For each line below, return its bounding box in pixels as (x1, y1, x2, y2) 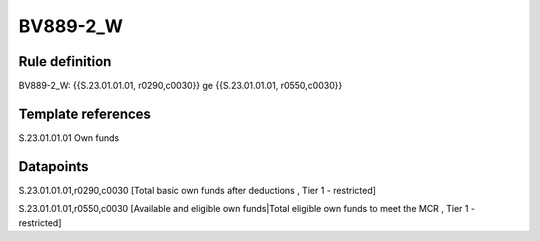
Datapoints (18, 158, 89, 175)
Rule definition (18, 53, 112, 70)
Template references (18, 105, 152, 122)
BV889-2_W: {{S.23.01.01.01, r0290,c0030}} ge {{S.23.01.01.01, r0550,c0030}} (18, 80, 343, 92)
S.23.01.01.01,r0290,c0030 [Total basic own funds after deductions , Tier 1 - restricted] (18, 184, 377, 196)
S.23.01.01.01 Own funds (18, 131, 120, 144)
